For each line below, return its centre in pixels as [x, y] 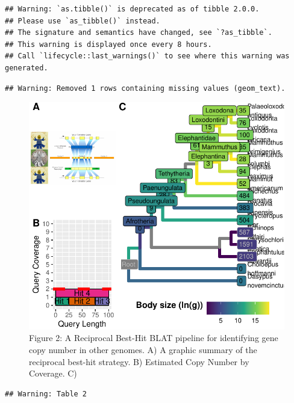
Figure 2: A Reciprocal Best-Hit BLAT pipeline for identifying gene [154, 338]
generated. [27, 68]
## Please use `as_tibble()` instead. [83, 21]
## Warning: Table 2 [46, 394]
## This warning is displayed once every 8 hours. [108, 44]
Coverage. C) [53, 373]
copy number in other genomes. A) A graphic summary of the [143, 349]
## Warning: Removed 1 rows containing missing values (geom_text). [145, 88]
